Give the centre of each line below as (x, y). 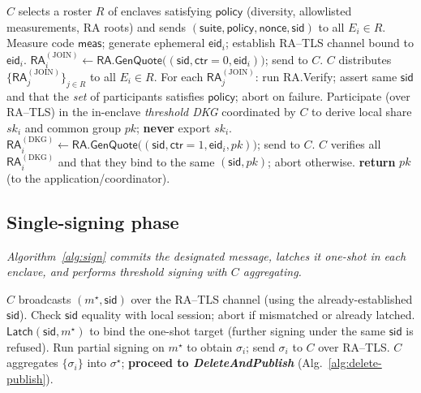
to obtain (210, 346)
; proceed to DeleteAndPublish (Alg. (222, 363)
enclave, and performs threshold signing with (117, 272)
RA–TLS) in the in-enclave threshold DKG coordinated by (151, 112)
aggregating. (272, 272)
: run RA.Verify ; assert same (326, 76)
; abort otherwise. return (332, 161)
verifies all (356, 144)
